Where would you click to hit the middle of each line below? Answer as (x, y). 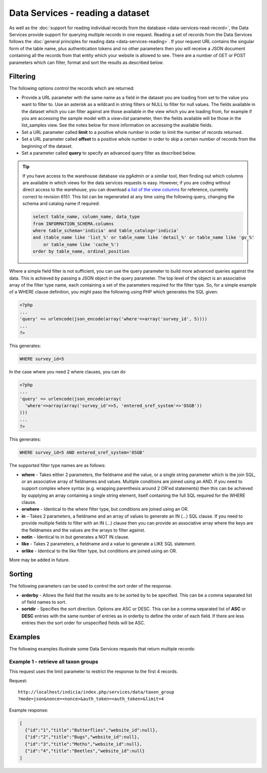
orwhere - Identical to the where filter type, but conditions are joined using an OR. (105, 509)
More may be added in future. (40, 560)
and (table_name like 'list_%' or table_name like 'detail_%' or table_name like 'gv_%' (144, 238)
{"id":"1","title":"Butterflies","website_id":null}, (91, 730)
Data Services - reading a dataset (79, 13)
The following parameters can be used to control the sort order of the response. (91, 586)
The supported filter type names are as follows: (57, 466)
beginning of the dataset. (47, 146)
